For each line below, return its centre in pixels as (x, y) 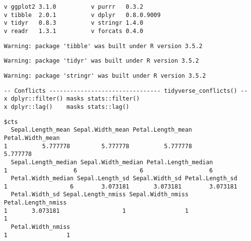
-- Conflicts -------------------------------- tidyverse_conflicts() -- (126, 91)
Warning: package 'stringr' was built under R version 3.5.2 (105, 76)
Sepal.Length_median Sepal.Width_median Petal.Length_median (112, 162)
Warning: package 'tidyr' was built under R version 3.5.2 (101, 61)
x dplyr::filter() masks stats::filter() (72, 99)
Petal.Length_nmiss (35, 203)
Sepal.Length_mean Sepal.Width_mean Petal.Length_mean (101, 130)
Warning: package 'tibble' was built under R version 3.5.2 (103, 46)
